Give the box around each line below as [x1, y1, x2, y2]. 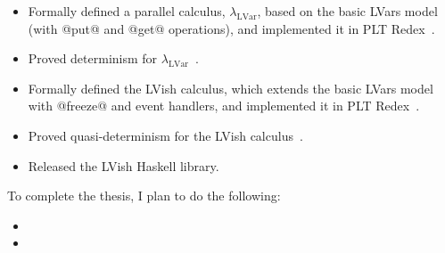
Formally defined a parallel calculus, [28, 2, 226, 20]
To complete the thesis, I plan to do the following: [7, 186, 281, 205]
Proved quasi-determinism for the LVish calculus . [28, 126, 303, 144]
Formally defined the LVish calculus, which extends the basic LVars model [28, 78, 433, 97]
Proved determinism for [28, 49, 158, 68]
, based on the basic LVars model [257, 2, 438, 20]
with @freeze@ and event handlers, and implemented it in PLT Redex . [28, 96, 420, 115]
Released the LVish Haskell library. [28, 156, 219, 175]
